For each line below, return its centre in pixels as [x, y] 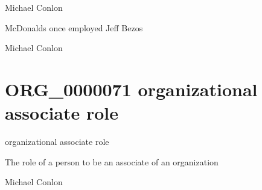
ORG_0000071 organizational [131, 89]
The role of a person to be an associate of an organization [112, 161]
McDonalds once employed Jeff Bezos [74, 27]
